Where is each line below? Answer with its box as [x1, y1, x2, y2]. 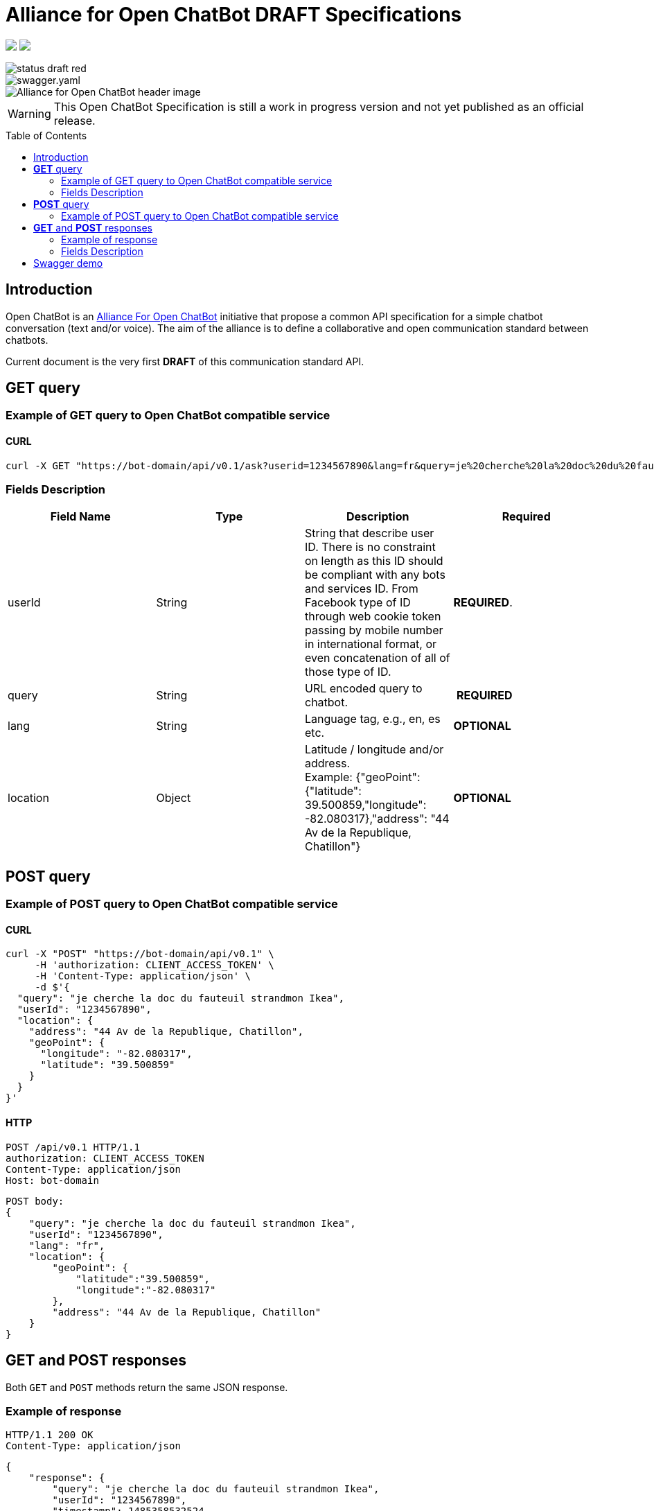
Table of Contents [6, 129, 87, 141]
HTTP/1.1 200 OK [6, 1429, 94, 1441]
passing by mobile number [305, 623, 443, 638]
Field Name [50, 509, 111, 524]
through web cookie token [305, 609, 441, 624]
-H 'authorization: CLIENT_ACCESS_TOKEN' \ [35, 959, 274, 971]
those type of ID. [305, 665, 391, 679]
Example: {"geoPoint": [305, 770, 421, 785]
